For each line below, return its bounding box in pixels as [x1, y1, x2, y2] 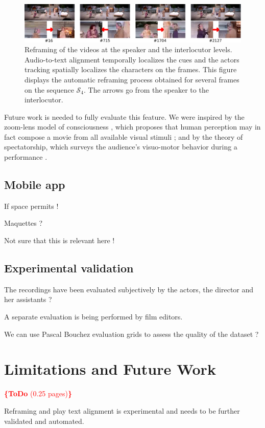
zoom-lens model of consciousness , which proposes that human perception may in [4, 121, 261, 132]
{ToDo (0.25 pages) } [4, 388, 73, 399]
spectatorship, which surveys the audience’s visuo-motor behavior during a [4, 141, 237, 152]
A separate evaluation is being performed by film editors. [4, 311, 183, 322]
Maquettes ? [4, 218, 43, 228]
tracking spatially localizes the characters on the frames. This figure [25, 64, 237, 75]
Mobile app [4, 177, 65, 192]
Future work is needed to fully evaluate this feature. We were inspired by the [4, 111, 245, 122]
